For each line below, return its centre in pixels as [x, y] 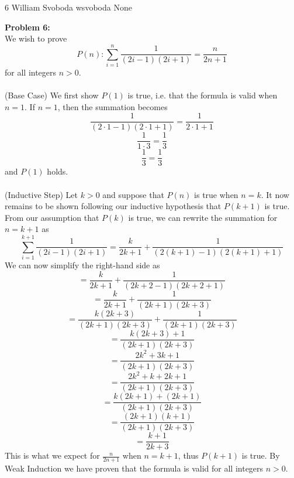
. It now [275, 194]
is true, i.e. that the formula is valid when [203, 95]
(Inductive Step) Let [41, 194]
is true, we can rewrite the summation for [203, 217]
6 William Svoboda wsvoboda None [68, 7]
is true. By [261, 455]
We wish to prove [36, 38]
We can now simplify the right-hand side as [82, 265]
